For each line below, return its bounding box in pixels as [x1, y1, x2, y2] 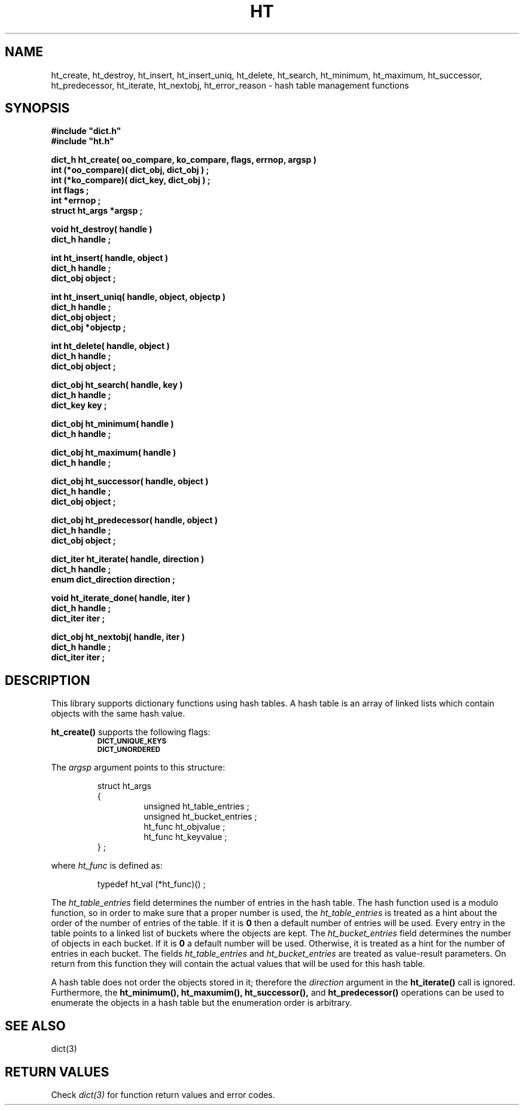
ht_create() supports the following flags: [51, 727, 211, 738]
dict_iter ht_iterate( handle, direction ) [51, 554, 205, 565]
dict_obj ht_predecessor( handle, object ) [51, 515, 218, 526]
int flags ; [51, 185, 89, 196]
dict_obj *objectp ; [51, 322, 126, 333]
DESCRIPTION [5, 672, 90, 688]
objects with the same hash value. [51, 708, 185, 719]
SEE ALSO [5, 1018, 66, 1033]
